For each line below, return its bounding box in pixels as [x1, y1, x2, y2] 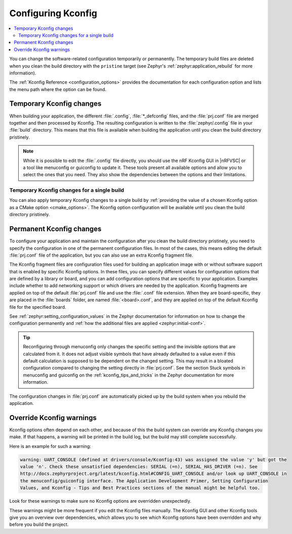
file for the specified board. [9, 304, 66, 310]
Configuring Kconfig [9, 8, 98, 19]
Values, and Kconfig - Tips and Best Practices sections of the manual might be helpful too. [20, 485, 261, 491]
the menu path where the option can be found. [9, 86, 106, 92]
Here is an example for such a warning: [9, 443, 91, 449]
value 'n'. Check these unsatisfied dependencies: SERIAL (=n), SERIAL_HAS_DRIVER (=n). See [20, 464, 258, 470]
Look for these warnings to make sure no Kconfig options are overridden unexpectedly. [9, 498, 192, 504]
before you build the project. [9, 521, 69, 527]
